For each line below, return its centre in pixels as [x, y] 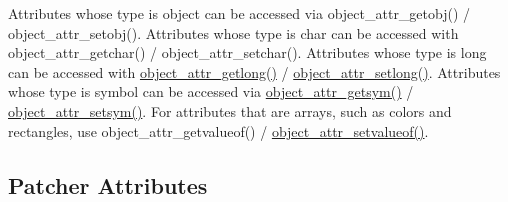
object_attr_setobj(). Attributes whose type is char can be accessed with [233, 32]
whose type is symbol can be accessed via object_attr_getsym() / [211, 91]
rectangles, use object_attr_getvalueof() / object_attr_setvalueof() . [218, 130]
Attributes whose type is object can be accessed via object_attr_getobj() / [239, 13]
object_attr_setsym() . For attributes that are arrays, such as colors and [230, 110]
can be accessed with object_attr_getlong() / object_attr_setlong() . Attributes [254, 71]
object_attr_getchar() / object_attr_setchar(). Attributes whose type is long [247, 52]
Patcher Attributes [108, 184]
